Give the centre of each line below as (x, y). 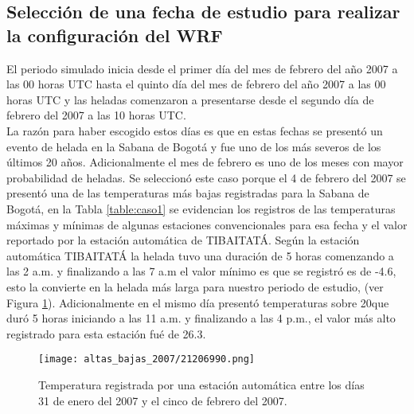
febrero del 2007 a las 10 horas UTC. (96, 115)
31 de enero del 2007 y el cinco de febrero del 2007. (163, 400)
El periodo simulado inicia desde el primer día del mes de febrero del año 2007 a (202, 68)
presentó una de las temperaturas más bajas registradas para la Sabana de (188, 193)
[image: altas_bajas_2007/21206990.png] (147, 359)
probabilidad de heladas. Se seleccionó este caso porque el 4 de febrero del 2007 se (206, 177)
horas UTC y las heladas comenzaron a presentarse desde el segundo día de (190, 99)
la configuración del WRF (115, 35)
